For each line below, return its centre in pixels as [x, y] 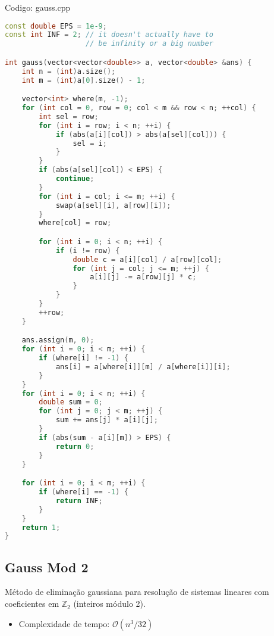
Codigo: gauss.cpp [38, 7]
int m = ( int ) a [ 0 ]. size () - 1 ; [84, 80]
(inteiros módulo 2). [109, 604]
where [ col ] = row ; [75, 223]
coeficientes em [32, 604]
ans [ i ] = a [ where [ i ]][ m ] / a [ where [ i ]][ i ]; [143, 367]
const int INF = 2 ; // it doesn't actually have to [109, 35]
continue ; [75, 179]
